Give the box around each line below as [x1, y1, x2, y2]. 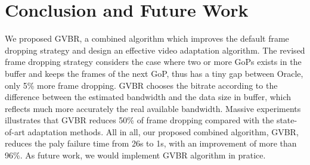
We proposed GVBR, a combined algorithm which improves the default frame [5, 32, 289, 45]
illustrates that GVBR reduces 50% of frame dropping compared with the [5, 114, 274, 126]
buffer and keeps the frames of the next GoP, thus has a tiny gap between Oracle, [5, 67, 303, 79]
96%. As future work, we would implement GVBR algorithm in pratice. [5, 149, 266, 161]
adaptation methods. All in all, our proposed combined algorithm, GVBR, [27, 125, 299, 138]
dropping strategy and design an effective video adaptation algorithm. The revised [5, 43, 305, 56]
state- [276, 114, 297, 126]
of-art [5, 125, 25, 138]
